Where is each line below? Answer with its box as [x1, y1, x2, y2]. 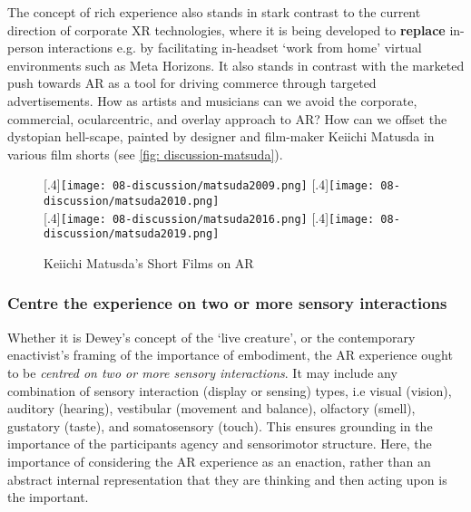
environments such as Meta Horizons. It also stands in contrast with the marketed [7, 55, 465, 74]
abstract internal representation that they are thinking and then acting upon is [7, 469, 447, 488]
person [7, 38, 44, 57]
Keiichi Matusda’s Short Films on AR [44, 253, 254, 272]
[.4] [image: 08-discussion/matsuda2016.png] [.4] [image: [44, 208, 375, 227]
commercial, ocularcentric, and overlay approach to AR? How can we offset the [7, 109, 447, 128]
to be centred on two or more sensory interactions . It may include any [7, 362, 397, 382]
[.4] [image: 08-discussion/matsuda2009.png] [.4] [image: [44, 175, 375, 194]
